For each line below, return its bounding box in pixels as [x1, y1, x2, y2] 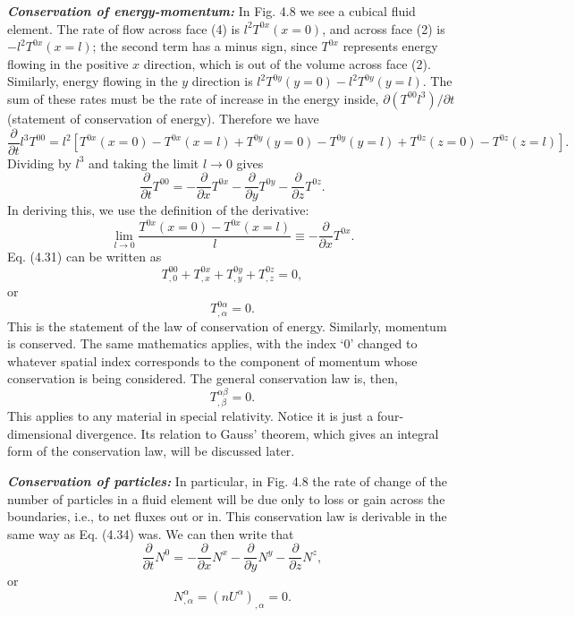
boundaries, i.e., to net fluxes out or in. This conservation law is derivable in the [7, 507, 447, 526]
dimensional [7, 424, 72, 442]
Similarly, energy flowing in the [7, 72, 178, 90]
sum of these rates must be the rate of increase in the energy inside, [7, 89, 379, 107]
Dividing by [7, 153, 72, 172]
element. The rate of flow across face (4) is [7, 19, 241, 38]
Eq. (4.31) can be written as [7, 247, 162, 266]
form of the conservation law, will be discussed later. [7, 441, 295, 460]
